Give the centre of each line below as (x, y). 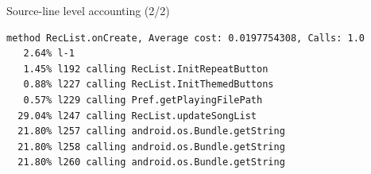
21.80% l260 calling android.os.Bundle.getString (151, 162)
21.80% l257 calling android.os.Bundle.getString (151, 131)
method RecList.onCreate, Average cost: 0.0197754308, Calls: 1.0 (186, 38)
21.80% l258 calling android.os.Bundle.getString (151, 147)
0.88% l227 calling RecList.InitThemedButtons (149, 85)
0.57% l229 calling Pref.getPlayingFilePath (143, 100)
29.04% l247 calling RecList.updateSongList (137, 116)
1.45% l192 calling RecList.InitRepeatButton (146, 69)
